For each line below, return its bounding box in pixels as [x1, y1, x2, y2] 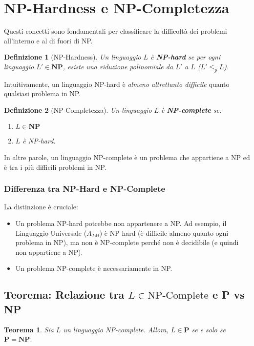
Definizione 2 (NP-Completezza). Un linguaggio [4, 104, 152, 115]
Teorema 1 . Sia [4, 324, 54, 334]
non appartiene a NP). [15, 246, 83, 257]
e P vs [212, 287, 245, 302]
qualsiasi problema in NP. [4, 88, 81, 99]
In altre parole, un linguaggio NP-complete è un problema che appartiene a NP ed [4, 152, 250, 163]
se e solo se [191, 324, 226, 334]
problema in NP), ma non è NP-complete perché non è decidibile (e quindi [15, 237, 239, 247]
